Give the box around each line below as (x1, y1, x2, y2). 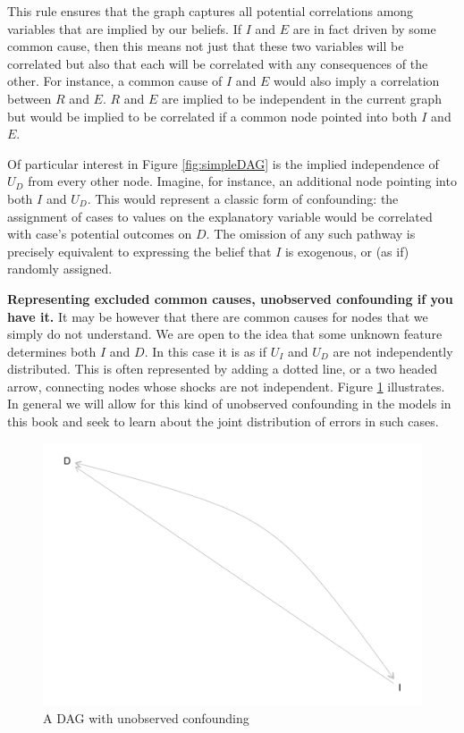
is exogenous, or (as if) (284, 241, 409, 260)
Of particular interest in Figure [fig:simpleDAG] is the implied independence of (7, 154, 439, 173)
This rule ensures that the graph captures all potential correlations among (7, 2, 414, 20)
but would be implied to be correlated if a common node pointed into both (7, 106, 418, 125)
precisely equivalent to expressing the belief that (7, 241, 272, 260)
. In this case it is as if (144, 341, 267, 360)
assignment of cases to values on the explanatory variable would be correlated (7, 206, 433, 225)
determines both (7, 341, 97, 360)
